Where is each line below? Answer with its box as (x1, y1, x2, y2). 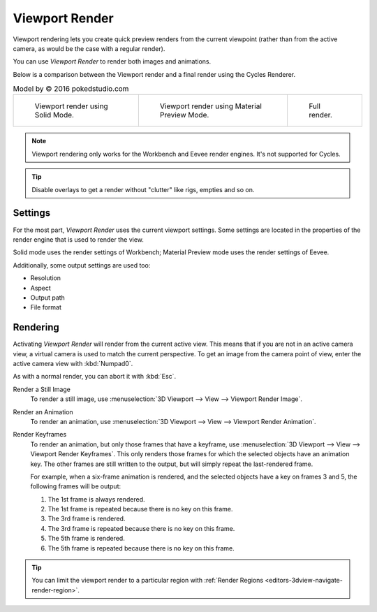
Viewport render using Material (159, 101, 262, 111)
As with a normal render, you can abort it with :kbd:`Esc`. (13, 372, 177, 381)
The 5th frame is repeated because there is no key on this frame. (47, 544, 235, 552)
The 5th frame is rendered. (47, 534, 125, 543)
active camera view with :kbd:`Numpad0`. (13, 359, 133, 367)
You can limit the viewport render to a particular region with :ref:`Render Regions (31, 576, 264, 585)
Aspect (30, 284, 52, 292)
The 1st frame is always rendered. (47, 495, 145, 503)
